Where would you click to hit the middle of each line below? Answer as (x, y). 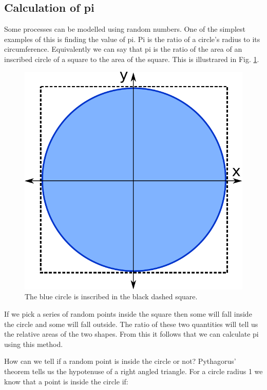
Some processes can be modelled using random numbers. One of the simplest (125, 29)
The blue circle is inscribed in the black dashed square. (111, 296)
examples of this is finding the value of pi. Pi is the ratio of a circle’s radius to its (132, 39)
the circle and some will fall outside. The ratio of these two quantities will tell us (131, 324)
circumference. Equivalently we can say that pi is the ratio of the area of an (123, 49)
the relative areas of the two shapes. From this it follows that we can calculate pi (131, 334)
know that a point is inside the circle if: (66, 381)
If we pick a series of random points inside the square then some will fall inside (128, 313)
